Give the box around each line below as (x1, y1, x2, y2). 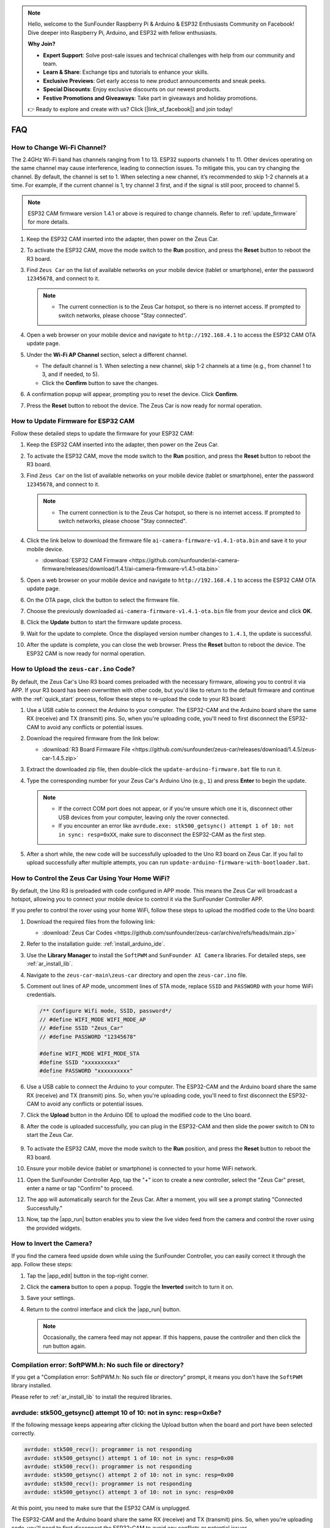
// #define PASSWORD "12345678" (39, 1033, 137, 1040)
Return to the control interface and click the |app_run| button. (26, 1306, 182, 1313)
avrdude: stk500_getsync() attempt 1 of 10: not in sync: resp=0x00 (24, 1455, 234, 1461)
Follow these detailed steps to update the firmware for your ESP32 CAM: (11, 430, 194, 437)
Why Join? (28, 40, 56, 48)
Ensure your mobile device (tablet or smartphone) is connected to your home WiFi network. (26, 1165, 257, 1172)
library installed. (11, 1382, 52, 1389)
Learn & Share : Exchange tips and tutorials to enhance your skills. (43, 68, 209, 76)
